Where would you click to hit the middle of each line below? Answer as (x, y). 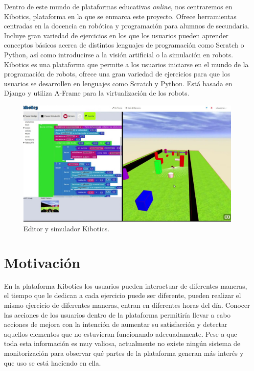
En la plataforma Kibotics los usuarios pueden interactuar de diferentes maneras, (126, 285)
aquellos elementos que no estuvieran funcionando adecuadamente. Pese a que (121, 334)
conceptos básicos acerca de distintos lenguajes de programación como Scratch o (124, 45)
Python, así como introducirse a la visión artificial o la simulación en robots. (119, 54)
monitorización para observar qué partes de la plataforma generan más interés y (124, 353)
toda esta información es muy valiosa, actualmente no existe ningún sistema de (122, 343)
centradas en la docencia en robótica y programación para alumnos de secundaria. (127, 26)
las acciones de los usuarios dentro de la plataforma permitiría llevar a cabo (117, 314)
